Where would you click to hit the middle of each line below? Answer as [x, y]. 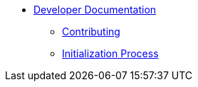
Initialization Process [110, 53]
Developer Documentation [95, 10]
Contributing [91, 31]
